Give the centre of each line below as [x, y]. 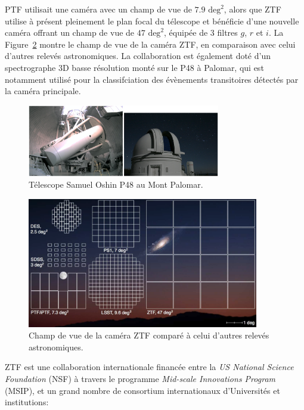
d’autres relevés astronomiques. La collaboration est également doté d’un [138, 56]
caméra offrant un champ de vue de [70, 32]
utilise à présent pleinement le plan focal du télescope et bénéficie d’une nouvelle [152, 21]
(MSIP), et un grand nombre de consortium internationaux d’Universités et [142, 390]
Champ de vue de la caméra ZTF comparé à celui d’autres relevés [149, 335]
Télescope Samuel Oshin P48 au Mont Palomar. [116, 184]
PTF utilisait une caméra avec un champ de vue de [98, 9]
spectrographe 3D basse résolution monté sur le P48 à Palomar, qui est [134, 67]
